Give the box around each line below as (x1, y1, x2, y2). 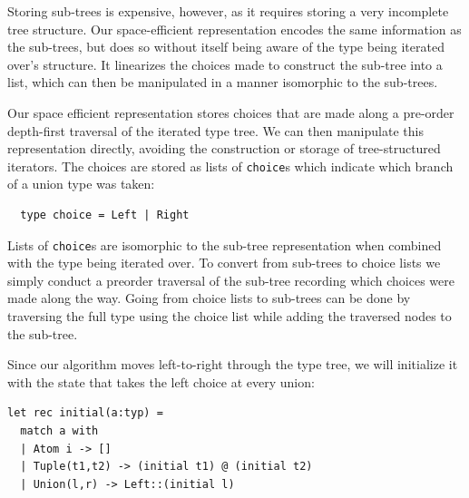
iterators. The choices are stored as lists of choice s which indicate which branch (7, 156, 454, 175)
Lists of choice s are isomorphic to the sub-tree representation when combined (7, 235, 442, 254)
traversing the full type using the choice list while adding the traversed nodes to (7, 307, 452, 326)
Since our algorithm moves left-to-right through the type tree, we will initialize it (7, 355, 458, 374)
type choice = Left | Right (20, 209, 190, 221)
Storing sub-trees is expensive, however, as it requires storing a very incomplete (7, 2, 449, 20)
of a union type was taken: (7, 174, 155, 193)
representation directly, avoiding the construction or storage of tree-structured (7, 139, 441, 158)
